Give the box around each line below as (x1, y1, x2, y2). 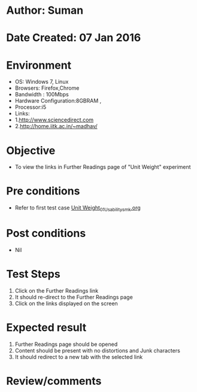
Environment (6, 58, 72, 72)
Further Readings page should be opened (14, 341, 118, 348)
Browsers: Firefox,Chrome (14, 84, 80, 92)
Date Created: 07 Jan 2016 (6, 31, 141, 45)
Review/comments (6, 374, 102, 388)
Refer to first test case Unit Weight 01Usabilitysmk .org (14, 204, 141, 212)
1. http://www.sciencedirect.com (14, 116, 94, 123)
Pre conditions (6, 184, 80, 198)
